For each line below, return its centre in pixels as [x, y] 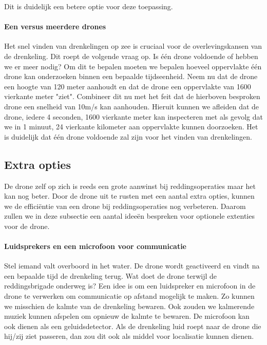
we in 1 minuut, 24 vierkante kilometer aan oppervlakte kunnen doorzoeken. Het [131, 127]
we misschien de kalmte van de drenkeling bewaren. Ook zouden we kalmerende [129, 306]
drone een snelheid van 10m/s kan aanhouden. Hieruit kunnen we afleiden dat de [132, 106]
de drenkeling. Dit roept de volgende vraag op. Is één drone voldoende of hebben [131, 56]
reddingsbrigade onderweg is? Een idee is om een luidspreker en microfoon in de [130, 286]
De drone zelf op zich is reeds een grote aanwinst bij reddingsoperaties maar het [130, 186]
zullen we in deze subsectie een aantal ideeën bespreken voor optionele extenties [129, 216]
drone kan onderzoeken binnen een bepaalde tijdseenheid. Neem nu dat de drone [131, 76]
